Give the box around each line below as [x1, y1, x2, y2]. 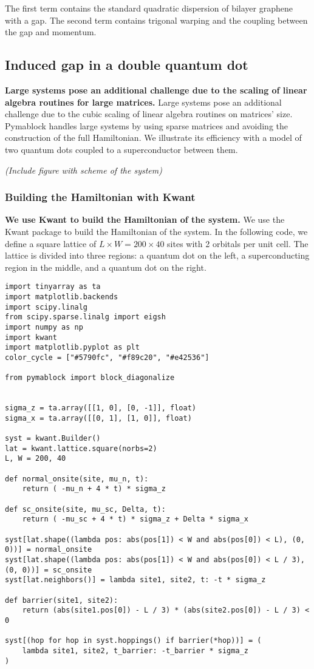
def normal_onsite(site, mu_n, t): [5, 474, 149, 483]
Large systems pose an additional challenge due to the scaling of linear [5, 83, 307, 96]
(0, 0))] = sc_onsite [5, 565, 92, 574]
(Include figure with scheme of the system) [5, 163, 162, 176]
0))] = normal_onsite [5, 545, 92, 554]
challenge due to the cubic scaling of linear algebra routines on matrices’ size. [5, 107, 293, 120]
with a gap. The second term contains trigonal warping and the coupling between [5, 13, 308, 26]
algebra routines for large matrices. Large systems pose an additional [5, 95, 282, 108]
